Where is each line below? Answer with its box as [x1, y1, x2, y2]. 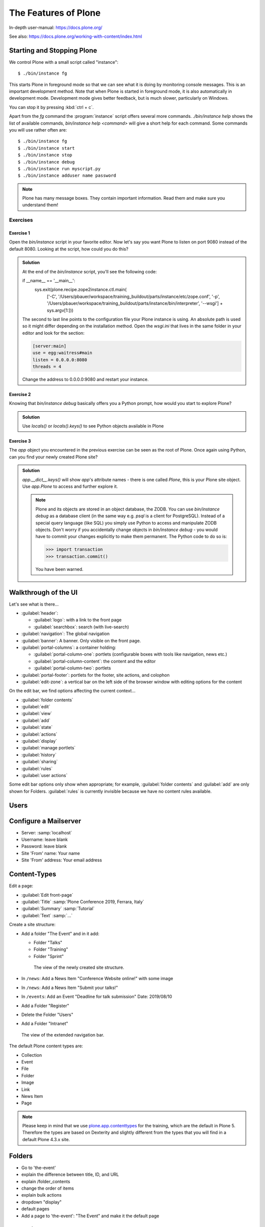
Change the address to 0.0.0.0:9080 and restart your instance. [22, 376, 149, 382]
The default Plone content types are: [9, 1043, 83, 1049]
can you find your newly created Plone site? [9, 454, 98, 460]
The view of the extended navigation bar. [21, 1032, 105, 1038]
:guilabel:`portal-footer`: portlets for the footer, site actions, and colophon [21, 672, 170, 678]
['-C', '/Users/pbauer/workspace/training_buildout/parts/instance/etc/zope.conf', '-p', [47, 293, 220, 299]
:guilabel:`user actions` [21, 772, 68, 778]
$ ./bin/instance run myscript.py [18, 166, 101, 171]
